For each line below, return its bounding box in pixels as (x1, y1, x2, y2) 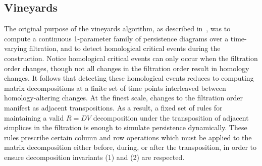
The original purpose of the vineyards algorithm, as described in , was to (4, 23, 231, 34)
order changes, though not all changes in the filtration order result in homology (4, 63, 249, 73)
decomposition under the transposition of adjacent (93, 112, 249, 123)
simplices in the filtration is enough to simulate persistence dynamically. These (4, 122, 247, 133)
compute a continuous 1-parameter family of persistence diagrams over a (4, 33, 229, 43)
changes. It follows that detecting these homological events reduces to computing (4, 73, 254, 83)
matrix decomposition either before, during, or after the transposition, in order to (4, 142, 256, 152)
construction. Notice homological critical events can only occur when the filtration (4, 52, 258, 63)
